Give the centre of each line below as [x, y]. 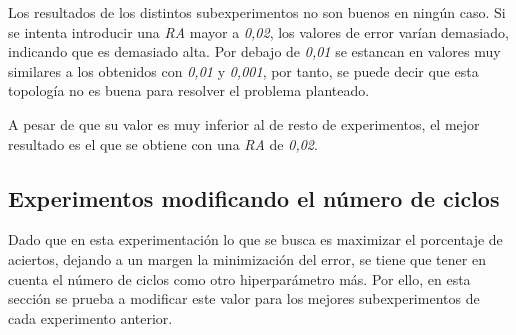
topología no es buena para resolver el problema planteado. [189, 90]
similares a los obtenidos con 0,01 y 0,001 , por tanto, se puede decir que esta [243, 70]
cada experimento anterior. [90, 317]
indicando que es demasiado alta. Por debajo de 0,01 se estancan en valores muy [254, 51]
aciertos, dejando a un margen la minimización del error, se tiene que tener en [247, 258]
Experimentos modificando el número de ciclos [254, 197]
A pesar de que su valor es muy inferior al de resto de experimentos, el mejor [244, 123]
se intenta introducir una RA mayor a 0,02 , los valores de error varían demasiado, [258, 31]
